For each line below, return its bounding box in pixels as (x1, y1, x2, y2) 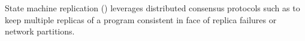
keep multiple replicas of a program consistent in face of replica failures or (5, 13, 277, 26)
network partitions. (5, 25, 75, 37)
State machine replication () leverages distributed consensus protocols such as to (5, 2, 300, 14)
